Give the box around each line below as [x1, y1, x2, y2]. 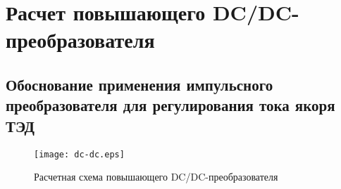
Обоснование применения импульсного [6, 73, 273, 95]
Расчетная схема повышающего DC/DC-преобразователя [34, 169, 278, 184]
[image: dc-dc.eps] [34, 149, 125, 159]
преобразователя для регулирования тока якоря [6, 94, 335, 116]
